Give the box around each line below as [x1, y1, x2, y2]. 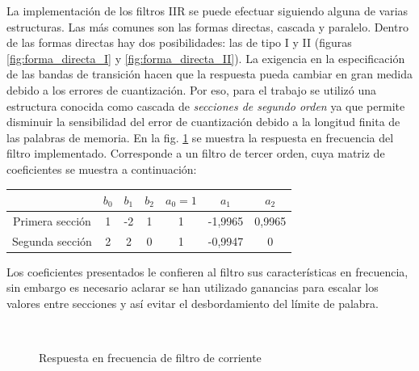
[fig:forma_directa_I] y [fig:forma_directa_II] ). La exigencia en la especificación [6, 49, 405, 66]
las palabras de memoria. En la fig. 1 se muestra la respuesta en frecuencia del [6, 129, 394, 145]
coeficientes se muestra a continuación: [6, 160, 197, 177]
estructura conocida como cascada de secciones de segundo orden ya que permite [6, 97, 405, 114]
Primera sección [13, 212, 91, 229]
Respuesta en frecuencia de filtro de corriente [39, 349, 262, 366]
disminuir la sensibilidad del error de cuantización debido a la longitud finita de [6, 113, 400, 130]
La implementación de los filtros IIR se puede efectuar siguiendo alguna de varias [6, 2, 409, 19]
